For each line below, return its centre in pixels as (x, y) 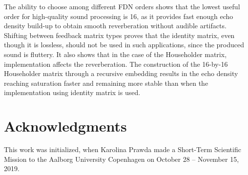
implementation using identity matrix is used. (72, 92)
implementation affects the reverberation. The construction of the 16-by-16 (116, 64)
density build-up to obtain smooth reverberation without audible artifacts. (115, 26)
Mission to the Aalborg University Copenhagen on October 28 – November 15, (122, 159)
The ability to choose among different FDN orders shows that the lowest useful (122, 6)
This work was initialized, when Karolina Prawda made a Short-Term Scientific (123, 149)
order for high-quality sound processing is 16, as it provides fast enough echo (119, 16)
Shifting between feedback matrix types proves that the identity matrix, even (119, 35)
